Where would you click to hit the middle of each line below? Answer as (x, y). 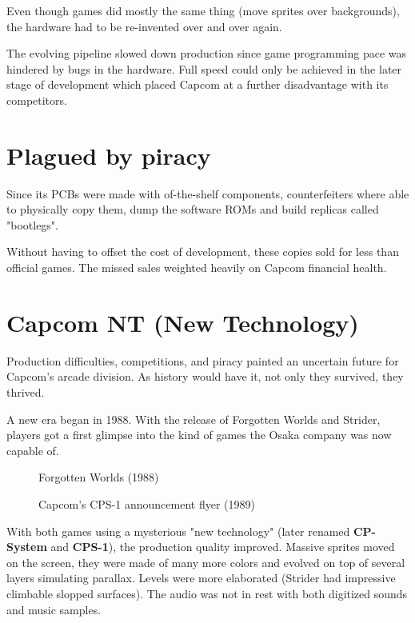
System (27, 547)
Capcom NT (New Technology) (183, 322)
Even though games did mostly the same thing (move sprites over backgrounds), (203, 10)
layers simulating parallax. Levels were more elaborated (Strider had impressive (201, 578)
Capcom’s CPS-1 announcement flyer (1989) (147, 503)
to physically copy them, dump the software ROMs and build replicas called (193, 209)
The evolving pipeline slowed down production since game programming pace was (207, 53)
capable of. (33, 450)
